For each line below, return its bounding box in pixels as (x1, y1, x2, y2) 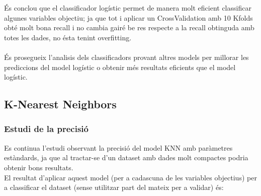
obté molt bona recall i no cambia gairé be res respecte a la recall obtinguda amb (4, 22, 254, 33)
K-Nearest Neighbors (4, 96, 117, 112)
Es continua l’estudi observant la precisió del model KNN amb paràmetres (4, 142, 233, 153)
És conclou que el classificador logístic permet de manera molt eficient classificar (4, 3, 251, 13)
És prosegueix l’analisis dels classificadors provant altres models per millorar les (4, 51, 249, 62)
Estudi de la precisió (4, 122, 89, 135)
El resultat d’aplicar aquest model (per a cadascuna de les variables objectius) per (4, 172, 257, 182)
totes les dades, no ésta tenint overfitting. (4, 32, 132, 42)
